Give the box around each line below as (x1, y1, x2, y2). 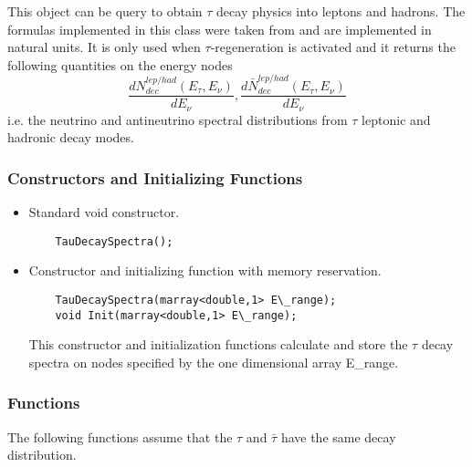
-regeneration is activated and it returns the (210, 37, 456, 57)
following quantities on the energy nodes (7, 55, 233, 74)
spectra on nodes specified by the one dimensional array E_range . (28, 352, 399, 371)
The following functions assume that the (7, 427, 233, 446)
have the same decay (280, 427, 396, 446)
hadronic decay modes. (7, 128, 134, 147)
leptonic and (362, 109, 431, 129)
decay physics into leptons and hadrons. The (216, 2, 466, 20)
